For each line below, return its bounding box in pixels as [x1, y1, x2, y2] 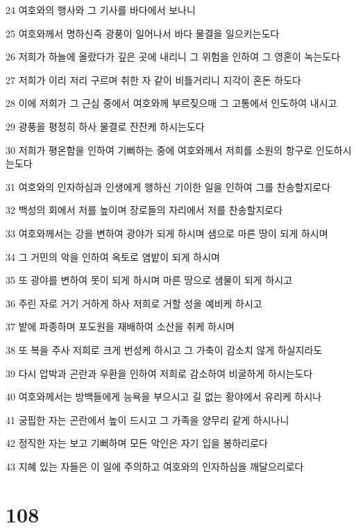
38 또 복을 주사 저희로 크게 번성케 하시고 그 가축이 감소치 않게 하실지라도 [6, 342, 323, 357]
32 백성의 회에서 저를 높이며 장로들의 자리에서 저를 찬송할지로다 [6, 203, 283, 217]
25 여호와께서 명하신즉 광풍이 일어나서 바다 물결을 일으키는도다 [6, 26, 280, 40]
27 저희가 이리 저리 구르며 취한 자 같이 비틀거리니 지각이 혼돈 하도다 [6, 72, 301, 87]
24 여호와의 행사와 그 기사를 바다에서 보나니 [6, 3, 196, 17]
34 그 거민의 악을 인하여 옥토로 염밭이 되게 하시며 [6, 249, 220, 264]
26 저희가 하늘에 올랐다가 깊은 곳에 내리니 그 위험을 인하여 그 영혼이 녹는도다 [6, 49, 341, 64]
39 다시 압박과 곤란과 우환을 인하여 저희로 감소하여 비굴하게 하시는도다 [6, 366, 313, 380]
